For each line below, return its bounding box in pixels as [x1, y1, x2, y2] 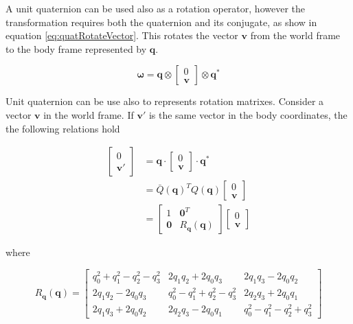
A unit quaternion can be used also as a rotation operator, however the [5, 1, 305, 15]
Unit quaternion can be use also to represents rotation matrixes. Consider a [5, 94, 324, 108]
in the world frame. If [43, 107, 134, 121]
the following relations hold [5, 121, 120, 135]
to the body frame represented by [5, 41, 147, 56]
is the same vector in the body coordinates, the [148, 107, 348, 121]
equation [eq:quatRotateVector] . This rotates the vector [5, 28, 238, 43]
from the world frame [250, 28, 341, 43]
